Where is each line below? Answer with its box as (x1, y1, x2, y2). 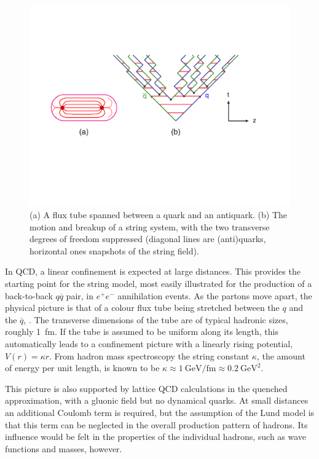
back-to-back (5, 289, 53, 302)
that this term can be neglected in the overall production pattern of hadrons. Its (5, 418, 308, 431)
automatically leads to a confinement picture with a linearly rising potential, (5, 337, 293, 350)
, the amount (256, 349, 305, 362)
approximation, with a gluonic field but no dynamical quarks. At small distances (5, 394, 309, 407)
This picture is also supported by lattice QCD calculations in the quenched (5, 382, 288, 394)
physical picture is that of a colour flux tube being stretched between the (5, 301, 280, 314)
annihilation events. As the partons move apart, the (117, 289, 312, 302)
